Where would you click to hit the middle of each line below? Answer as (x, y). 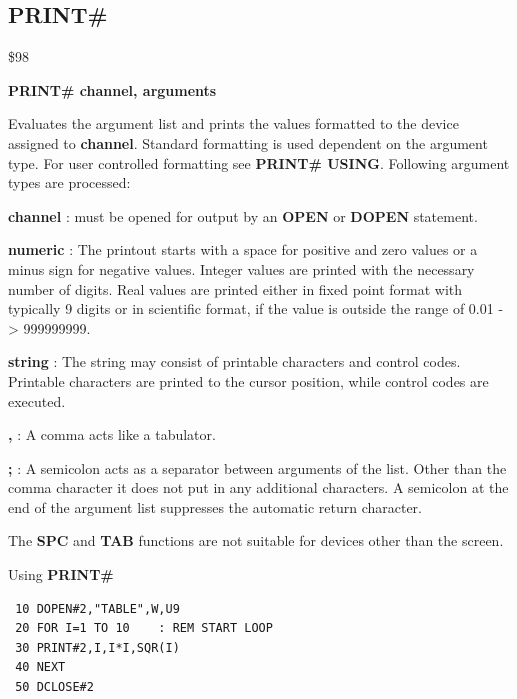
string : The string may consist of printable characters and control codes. (234, 361)
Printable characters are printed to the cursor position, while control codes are (248, 380)
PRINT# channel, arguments (112, 89)
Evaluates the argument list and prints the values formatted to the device (233, 123)
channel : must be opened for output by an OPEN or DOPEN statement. (243, 215)
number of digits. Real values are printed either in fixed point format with (235, 288)
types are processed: (69, 182)
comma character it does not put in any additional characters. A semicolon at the (258, 487)
